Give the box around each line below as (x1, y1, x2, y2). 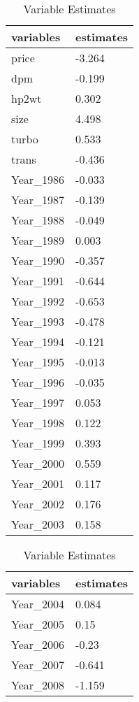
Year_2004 (11, 596, 65, 612)
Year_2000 (11, 455, 65, 471)
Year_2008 (11, 677, 65, 693)
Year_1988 (11, 212, 65, 228)
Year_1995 (11, 354, 65, 370)
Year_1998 (11, 415, 65, 431)
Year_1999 (11, 435, 65, 451)
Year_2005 (11, 616, 65, 632)
